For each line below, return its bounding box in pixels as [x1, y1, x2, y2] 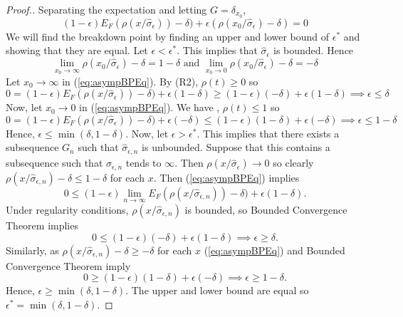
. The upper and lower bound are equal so [125, 283, 309, 298]
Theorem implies [6, 217, 78, 232]
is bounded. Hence [273, 43, 354, 58]
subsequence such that [6, 155, 103, 170]
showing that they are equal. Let [6, 43, 148, 58]
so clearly [273, 155, 314, 170]
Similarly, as [6, 242, 59, 257]
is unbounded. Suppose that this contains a [142, 140, 330, 155]
